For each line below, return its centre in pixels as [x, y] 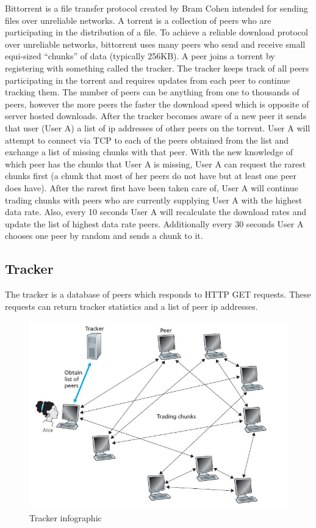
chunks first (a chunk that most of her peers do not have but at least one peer [151, 176]
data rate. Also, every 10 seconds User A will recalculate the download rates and [156, 212]
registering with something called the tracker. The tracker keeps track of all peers [157, 68]
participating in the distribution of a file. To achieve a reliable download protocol [156, 32]
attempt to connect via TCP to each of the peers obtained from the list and [147, 140]
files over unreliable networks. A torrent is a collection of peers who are [138, 20]
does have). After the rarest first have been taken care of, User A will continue [152, 187]
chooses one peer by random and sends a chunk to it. [104, 236]
